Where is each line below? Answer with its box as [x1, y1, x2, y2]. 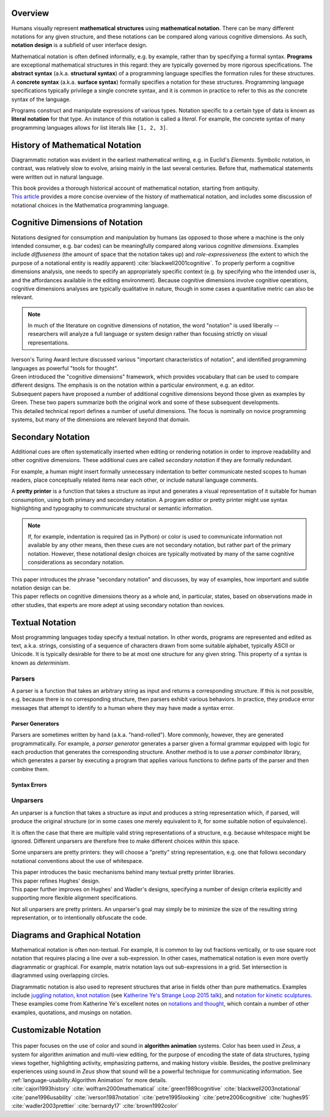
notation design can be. [11, 584, 71, 591]
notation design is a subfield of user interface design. [11, 42, 148, 49]
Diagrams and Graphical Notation [11, 930, 141, 940]
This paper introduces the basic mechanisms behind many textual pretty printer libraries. [11, 869, 235, 876]
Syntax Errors [11, 781, 47, 788]
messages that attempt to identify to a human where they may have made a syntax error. [11, 704, 235, 711]
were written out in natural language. [11, 173, 104, 181]
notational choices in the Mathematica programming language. [11, 201, 169, 209]
